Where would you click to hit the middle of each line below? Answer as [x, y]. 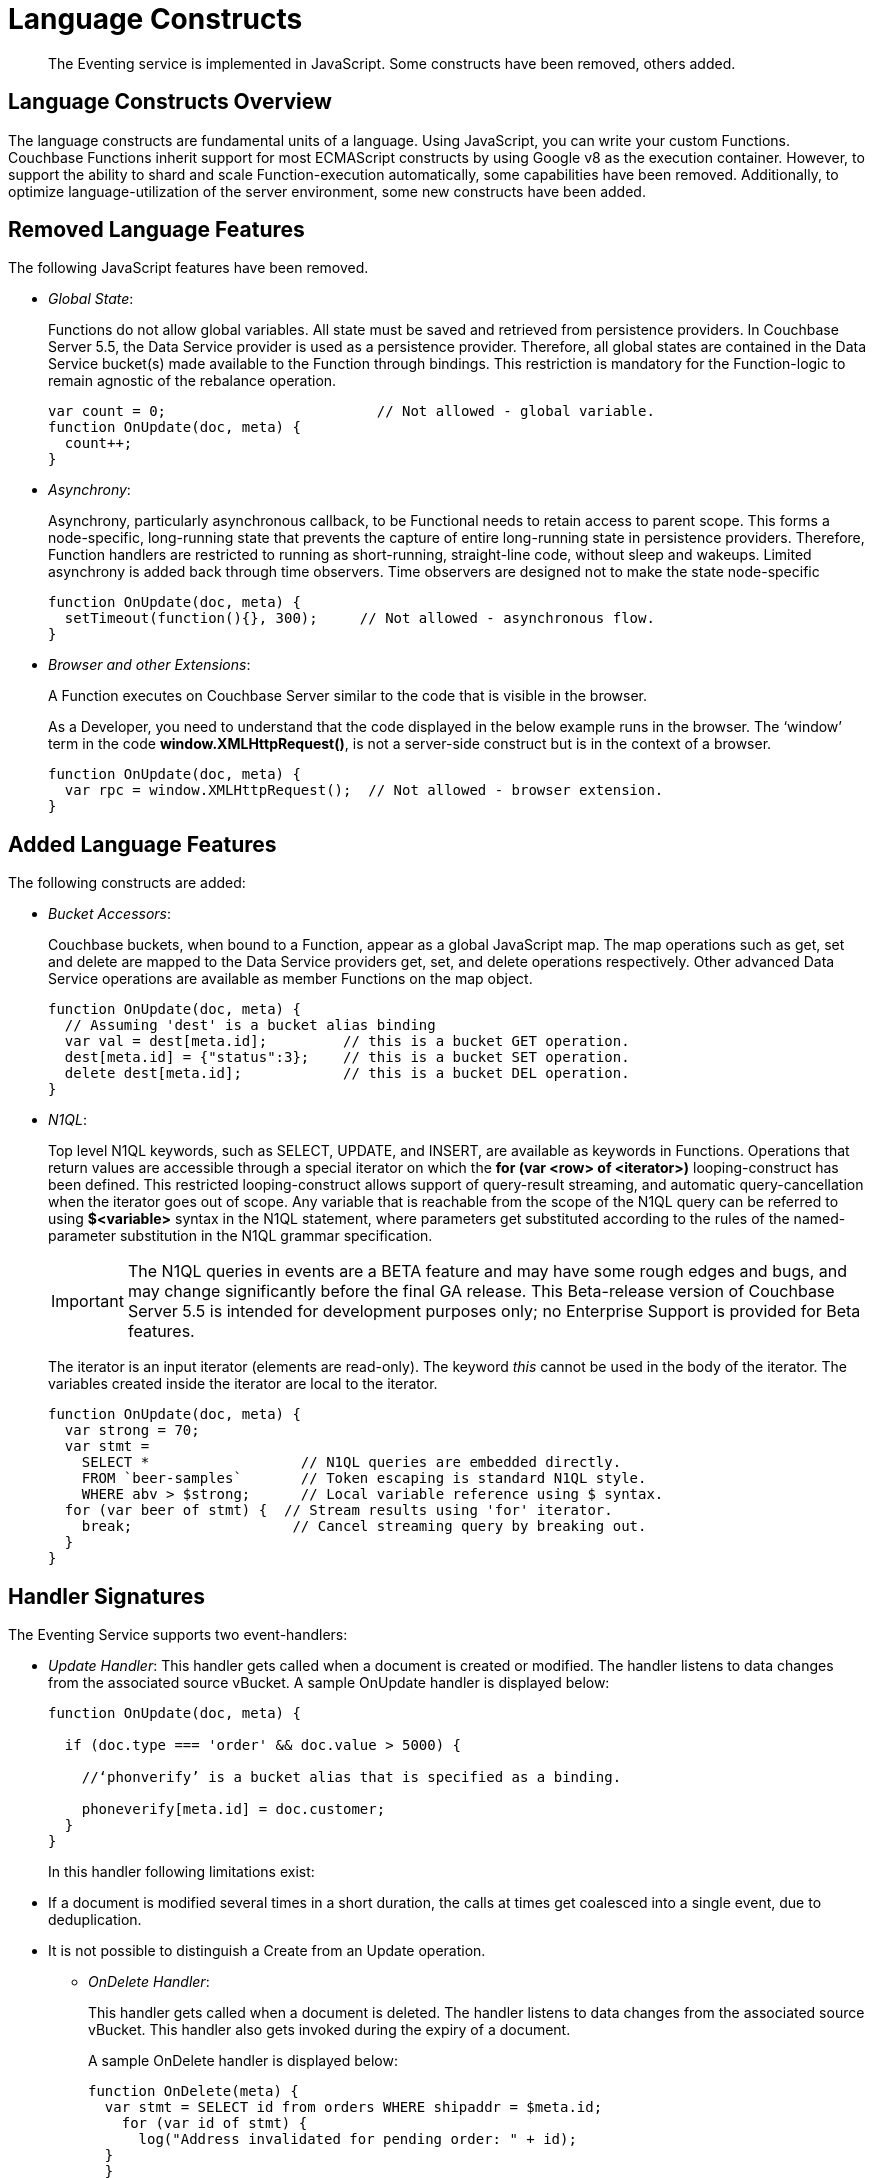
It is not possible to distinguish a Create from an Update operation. [267, 1951]
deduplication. [95, 1920]
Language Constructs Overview [170, 102]
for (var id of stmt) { [214, 2123]
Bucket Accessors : [110, 914]
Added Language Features [142, 844]
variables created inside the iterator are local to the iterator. [243, 1384]
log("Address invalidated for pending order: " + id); [357, 2139]
